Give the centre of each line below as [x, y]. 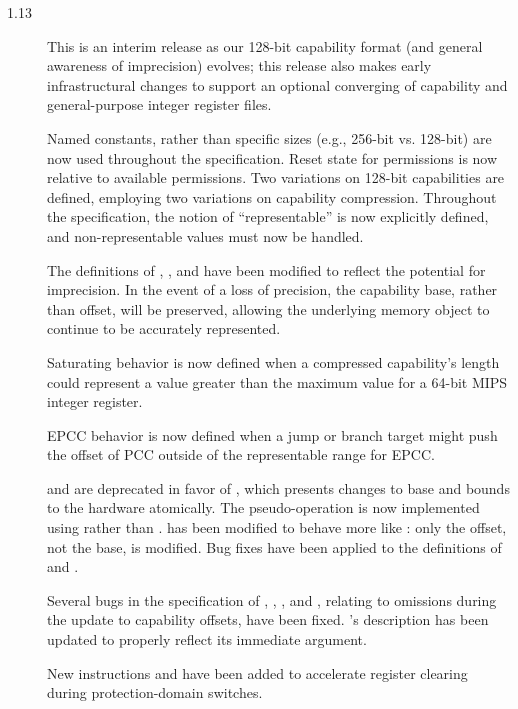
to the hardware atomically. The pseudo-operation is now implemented [263, 507]
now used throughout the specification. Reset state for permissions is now [272, 157]
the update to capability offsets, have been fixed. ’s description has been [268, 619]
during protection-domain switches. [155, 692]
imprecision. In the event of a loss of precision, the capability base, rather [272, 289]
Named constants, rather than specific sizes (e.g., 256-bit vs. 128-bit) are [269, 137]
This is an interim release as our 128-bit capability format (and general [265, 45]
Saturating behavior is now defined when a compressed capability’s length [273, 361]
